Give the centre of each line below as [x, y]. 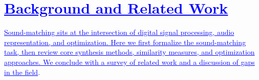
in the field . [22, 72]
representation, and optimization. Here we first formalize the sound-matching [125, 42]
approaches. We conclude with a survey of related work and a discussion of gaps [129, 62]
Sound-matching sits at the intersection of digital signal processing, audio [119, 32]
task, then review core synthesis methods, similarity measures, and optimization [129, 52]
